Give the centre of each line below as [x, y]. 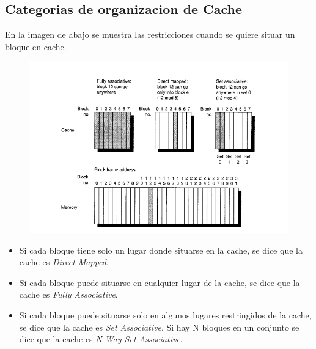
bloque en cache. [36, 46]
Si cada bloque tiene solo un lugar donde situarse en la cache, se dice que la [161, 250]
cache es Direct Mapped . [64, 262]
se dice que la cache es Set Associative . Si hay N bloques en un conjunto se [159, 327]
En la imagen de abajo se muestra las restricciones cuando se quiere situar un [150, 35]
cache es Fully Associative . [68, 294]
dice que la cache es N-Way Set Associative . [101, 339]
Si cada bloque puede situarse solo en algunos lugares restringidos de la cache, [165, 314]
